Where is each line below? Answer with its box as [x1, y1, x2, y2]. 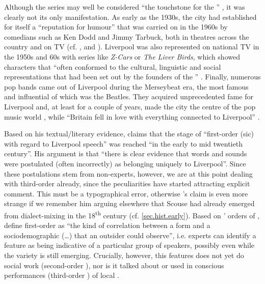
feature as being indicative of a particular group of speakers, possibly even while [4, 240, 254, 250]
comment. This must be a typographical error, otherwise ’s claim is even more [4, 188, 248, 198]
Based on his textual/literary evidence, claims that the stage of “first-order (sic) [4, 128, 254, 139]
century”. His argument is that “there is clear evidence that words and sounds [4, 148, 247, 159]
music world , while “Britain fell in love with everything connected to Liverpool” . [4, 111, 260, 122]
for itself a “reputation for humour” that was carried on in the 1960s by [4, 21, 228, 32]
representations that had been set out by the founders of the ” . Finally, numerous [4, 71, 261, 82]
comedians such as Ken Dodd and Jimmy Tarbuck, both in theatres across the [4, 31, 249, 42]
